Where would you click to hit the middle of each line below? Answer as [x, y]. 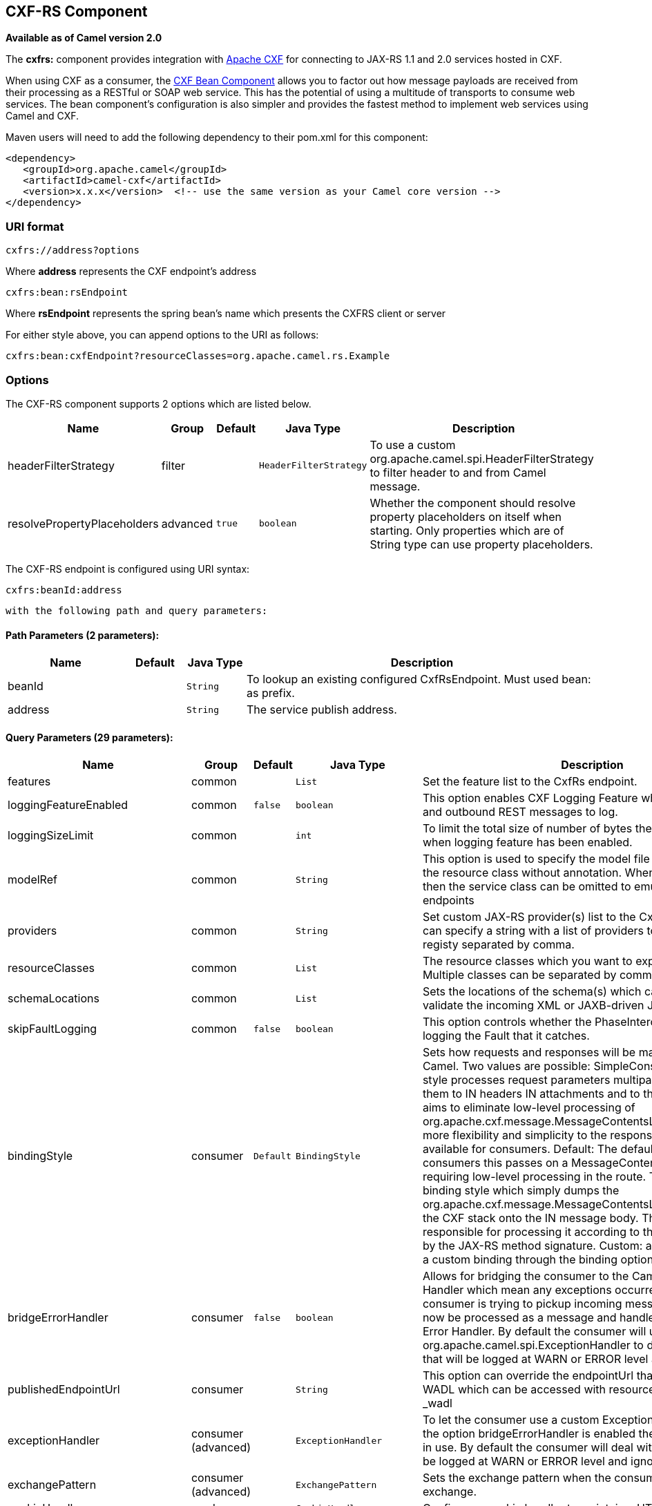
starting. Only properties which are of [467, 530]
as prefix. [271, 693]
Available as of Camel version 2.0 [84, 38]
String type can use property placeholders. [481, 544]
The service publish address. [322, 710]
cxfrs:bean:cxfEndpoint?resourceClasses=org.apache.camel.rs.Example [198, 356]
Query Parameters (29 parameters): [89, 737]
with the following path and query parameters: [137, 610]
